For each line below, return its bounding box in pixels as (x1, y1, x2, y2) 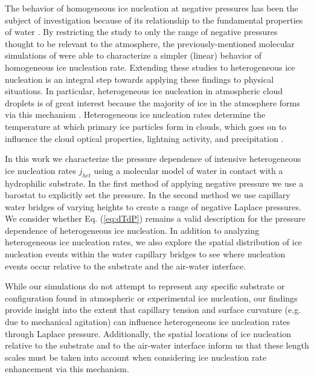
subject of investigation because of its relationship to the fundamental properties (5, 13, 303, 26)
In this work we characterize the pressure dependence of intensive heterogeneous (5, 152, 301, 165)
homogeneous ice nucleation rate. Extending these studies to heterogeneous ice (5, 60, 295, 73)
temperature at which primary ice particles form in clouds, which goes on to (5, 120, 287, 132)
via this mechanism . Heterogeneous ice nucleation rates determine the (5, 108, 266, 121)
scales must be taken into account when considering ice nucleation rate (5, 350, 267, 363)
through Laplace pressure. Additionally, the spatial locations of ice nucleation (5, 327, 291, 340)
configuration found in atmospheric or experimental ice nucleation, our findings (5, 291, 298, 304)
